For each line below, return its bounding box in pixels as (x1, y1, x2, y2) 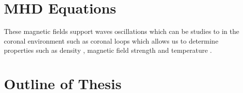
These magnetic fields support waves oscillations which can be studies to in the (4, 26, 239, 36)
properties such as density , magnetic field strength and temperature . (4, 45, 212, 55)
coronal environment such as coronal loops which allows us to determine (4, 35, 219, 46)
